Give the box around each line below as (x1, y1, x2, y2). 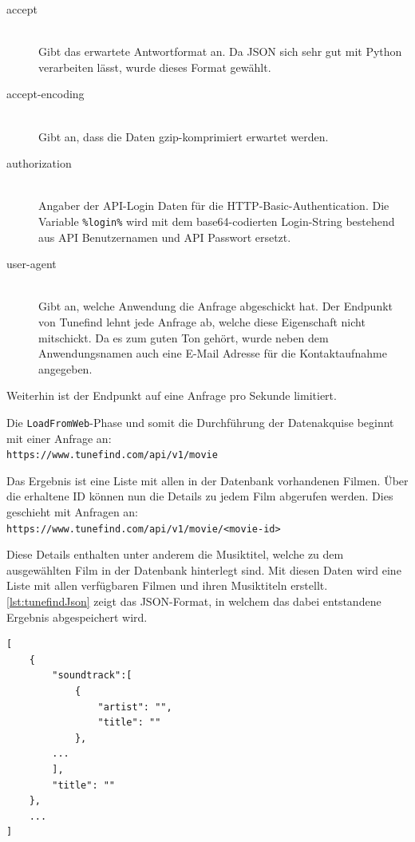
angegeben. (38, 360, 93, 377)
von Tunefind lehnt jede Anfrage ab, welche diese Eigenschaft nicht (38, 313, 366, 330)
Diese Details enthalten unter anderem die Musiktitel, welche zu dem (6, 546, 344, 563)
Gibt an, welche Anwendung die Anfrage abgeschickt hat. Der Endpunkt (38, 298, 393, 314)
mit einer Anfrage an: (6, 429, 112, 446)
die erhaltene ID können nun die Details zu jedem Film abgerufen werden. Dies (6, 488, 393, 504)
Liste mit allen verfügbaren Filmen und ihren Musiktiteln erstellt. (6, 577, 328, 594)
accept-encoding (6, 85, 85, 102)
